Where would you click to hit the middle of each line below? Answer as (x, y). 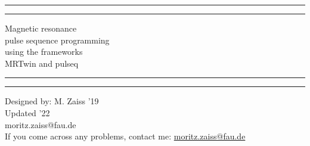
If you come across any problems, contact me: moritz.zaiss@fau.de (125, 136)
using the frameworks (44, 52)
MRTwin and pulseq (42, 63)
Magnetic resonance (41, 28)
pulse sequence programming (57, 40)
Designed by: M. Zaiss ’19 (52, 101)
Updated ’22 (27, 112)
